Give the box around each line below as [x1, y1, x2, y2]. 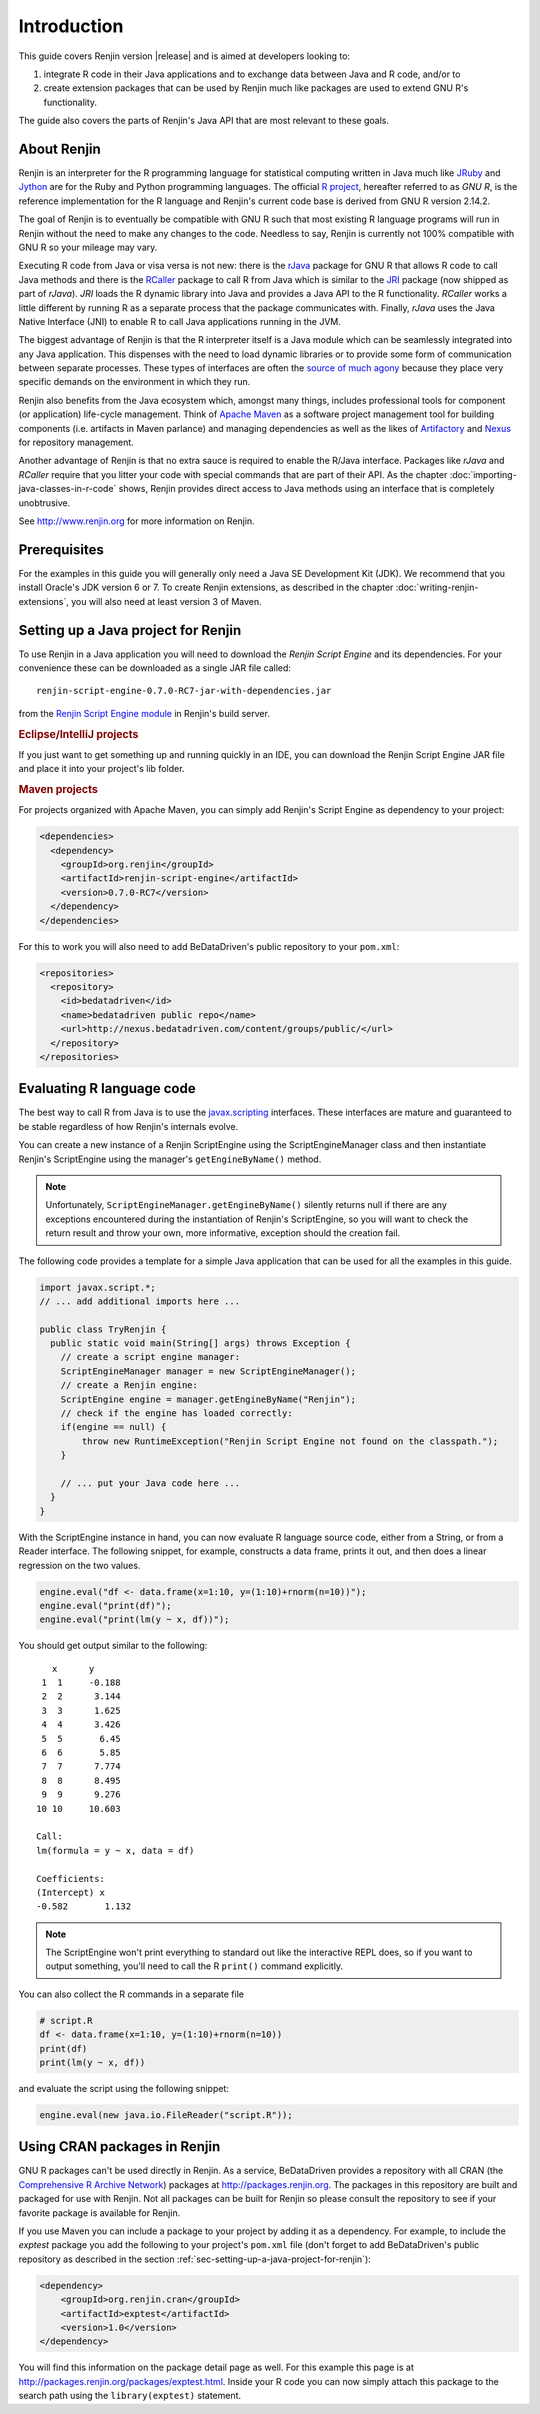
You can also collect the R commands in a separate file [18, 1988, 245, 2000]
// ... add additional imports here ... [39, 1295, 240, 1307]
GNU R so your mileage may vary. [18, 241, 158, 253]
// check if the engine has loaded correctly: [60, 1408, 294, 1419]
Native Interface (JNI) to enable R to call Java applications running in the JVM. [18, 315, 342, 327]
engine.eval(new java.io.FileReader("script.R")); [39, 2109, 294, 2120]
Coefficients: [36, 1873, 105, 1884]
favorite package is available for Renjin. [18, 2206, 181, 2219]
